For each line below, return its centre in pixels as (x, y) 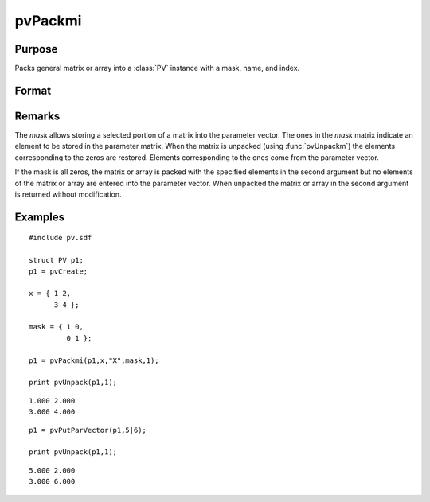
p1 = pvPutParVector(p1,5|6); (88, 430)
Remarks (37, 116)
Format (33, 90)
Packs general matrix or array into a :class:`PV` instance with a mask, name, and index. (157, 68)
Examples (40, 217)
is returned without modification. (68, 194)
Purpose (36, 49)
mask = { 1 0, (56, 327)
